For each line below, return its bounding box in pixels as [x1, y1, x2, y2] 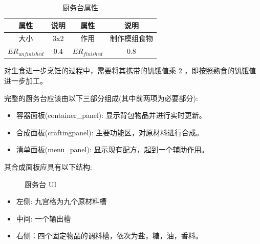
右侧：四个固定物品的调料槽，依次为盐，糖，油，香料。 [16, 230, 203, 241]
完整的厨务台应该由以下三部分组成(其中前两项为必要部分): [4, 92, 198, 103]
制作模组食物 [110, 33, 153, 44]
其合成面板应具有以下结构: [4, 161, 92, 172]
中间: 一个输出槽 [16, 213, 71, 223]
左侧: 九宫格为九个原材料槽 [16, 196, 107, 207]
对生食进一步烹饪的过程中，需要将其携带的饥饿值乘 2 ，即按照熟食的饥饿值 [4, 65, 256, 76]
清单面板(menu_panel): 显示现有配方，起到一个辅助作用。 [16, 144, 209, 155]
